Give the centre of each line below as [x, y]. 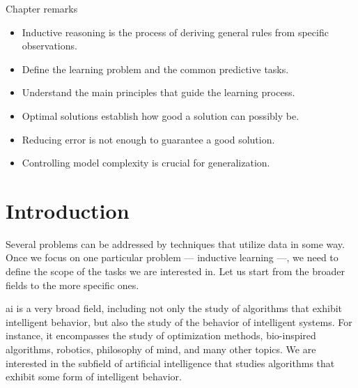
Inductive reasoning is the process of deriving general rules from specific [175, 32]
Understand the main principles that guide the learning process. [158, 92]
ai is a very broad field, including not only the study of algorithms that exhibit [174, 308]
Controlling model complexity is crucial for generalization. [146, 163]
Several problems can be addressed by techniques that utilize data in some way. [175, 243]
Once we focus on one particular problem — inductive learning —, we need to [172, 257]
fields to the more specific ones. [72, 285]
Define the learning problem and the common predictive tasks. [155, 69]
